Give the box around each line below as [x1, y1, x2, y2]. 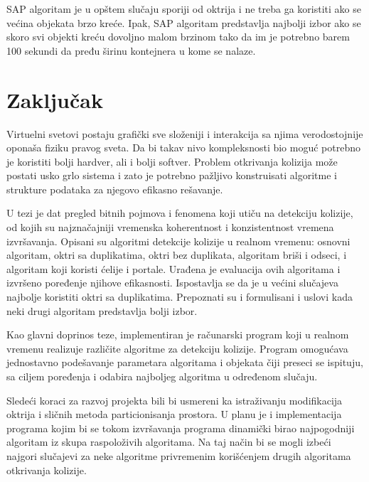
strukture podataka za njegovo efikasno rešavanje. [6, 181, 223, 196]
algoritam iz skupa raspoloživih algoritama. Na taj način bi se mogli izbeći [6, 434, 331, 449]
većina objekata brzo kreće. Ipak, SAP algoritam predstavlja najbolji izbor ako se [6, 15, 361, 30]
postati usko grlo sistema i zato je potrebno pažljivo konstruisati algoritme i [6, 168, 337, 183]
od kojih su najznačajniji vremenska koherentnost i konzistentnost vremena [6, 220, 334, 235]
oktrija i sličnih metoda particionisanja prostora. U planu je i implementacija [6, 407, 342, 422]
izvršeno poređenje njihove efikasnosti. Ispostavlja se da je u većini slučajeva [6, 275, 338, 290]
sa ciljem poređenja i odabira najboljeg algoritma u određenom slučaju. [6, 369, 318, 383]
